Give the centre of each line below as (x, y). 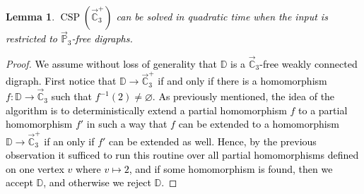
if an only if (69, 141)
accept (19, 182)
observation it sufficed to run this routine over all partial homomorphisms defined (182, 155)
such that (71, 96)
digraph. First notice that (61, 81)
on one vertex (35, 168)
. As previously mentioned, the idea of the (243, 96)
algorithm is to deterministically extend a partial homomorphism (146, 110)
